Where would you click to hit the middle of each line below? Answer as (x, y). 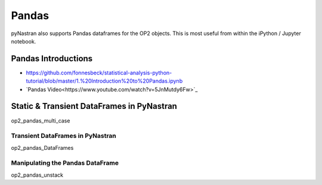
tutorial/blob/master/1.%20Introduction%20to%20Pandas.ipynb (104, 81)
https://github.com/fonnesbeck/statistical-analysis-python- (99, 73)
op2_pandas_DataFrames (42, 148)
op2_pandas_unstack (37, 175)
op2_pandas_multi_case (41, 120)
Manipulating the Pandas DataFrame (65, 163)
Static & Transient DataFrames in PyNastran (94, 106)
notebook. (24, 41)
